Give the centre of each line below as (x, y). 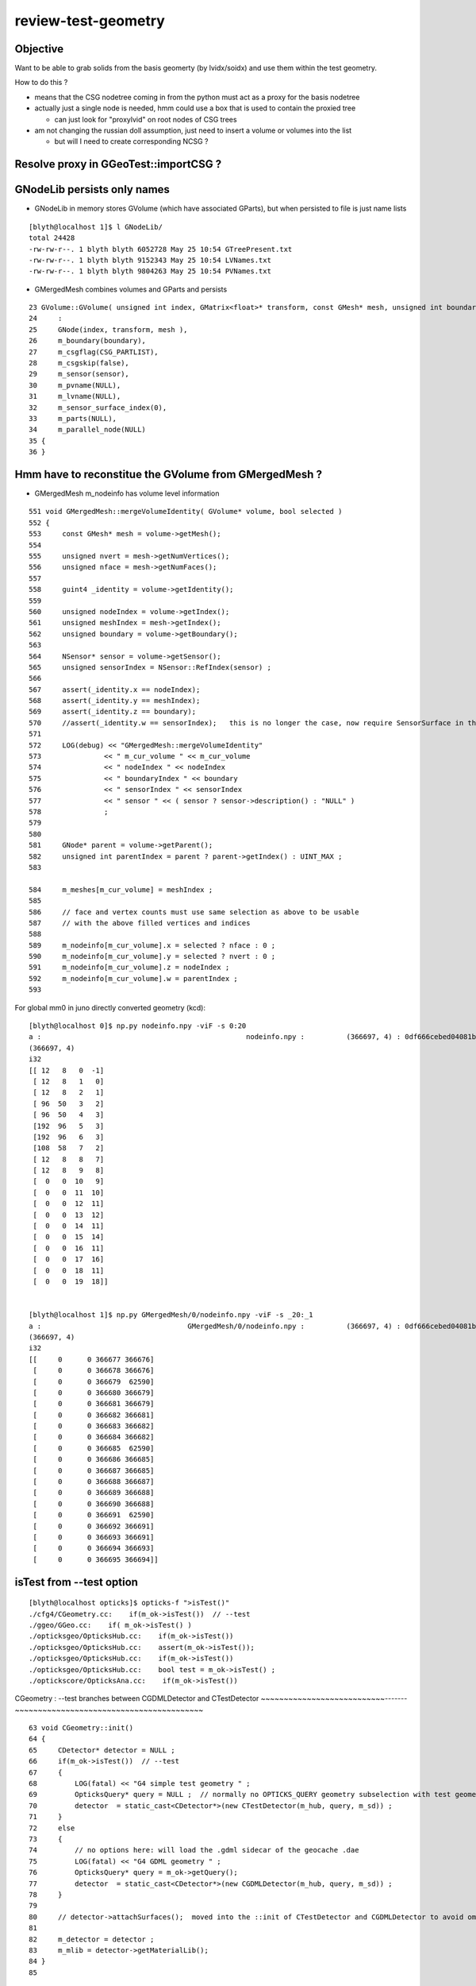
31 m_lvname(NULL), (75, 396)
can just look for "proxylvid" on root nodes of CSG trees (146, 119)
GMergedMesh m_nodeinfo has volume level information (127, 493)
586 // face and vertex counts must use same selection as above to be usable (194, 912)
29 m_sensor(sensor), (79, 374)
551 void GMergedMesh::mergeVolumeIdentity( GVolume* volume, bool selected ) (186, 512)
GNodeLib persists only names (92, 189)
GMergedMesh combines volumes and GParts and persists (131, 289)
